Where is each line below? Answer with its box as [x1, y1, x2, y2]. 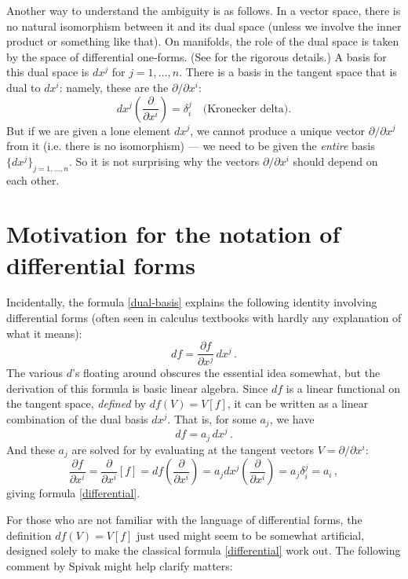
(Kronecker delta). [202, 103, 292, 115]
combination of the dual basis [6, 410, 148, 427]
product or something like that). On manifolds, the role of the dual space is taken [6, 33, 399, 49]
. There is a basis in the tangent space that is [179, 64, 397, 80]
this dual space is [6, 64, 89, 80]
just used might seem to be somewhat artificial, [137, 526, 365, 543]
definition [6, 526, 52, 543]
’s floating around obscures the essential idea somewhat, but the [72, 365, 381, 381]
